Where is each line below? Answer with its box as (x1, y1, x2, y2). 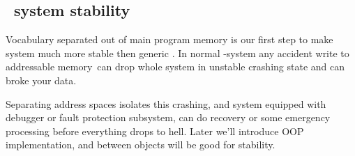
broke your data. (6, 72, 77, 87)
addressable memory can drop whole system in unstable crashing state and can (6, 59, 345, 74)
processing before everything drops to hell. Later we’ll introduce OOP (6, 123, 304, 138)
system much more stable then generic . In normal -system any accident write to (6, 45, 349, 60)
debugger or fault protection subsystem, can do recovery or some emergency (6, 110, 331, 125)
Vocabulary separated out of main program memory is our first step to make (6, 32, 333, 47)
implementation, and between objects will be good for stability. (6, 137, 275, 152)
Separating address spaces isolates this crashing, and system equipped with (6, 96, 326, 111)
